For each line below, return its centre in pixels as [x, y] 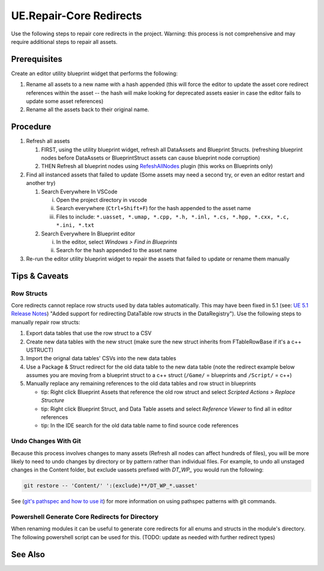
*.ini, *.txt [75, 225]
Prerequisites [37, 59]
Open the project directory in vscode [101, 200]
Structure [53, 400]
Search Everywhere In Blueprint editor [88, 234]
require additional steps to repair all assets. [64, 41]
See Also [28, 554]
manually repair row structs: [46, 322]
